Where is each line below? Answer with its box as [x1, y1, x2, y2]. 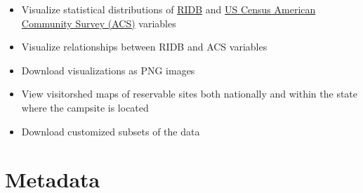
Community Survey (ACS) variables [21, 15, 176, 30]
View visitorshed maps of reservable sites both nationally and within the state [21, 86, 358, 101]
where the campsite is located [21, 100, 149, 114]
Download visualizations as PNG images [21, 62, 195, 77]
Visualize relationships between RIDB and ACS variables [21, 39, 268, 54]
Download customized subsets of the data [21, 124, 200, 138]
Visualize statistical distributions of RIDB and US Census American [21, 2, 316, 16]
